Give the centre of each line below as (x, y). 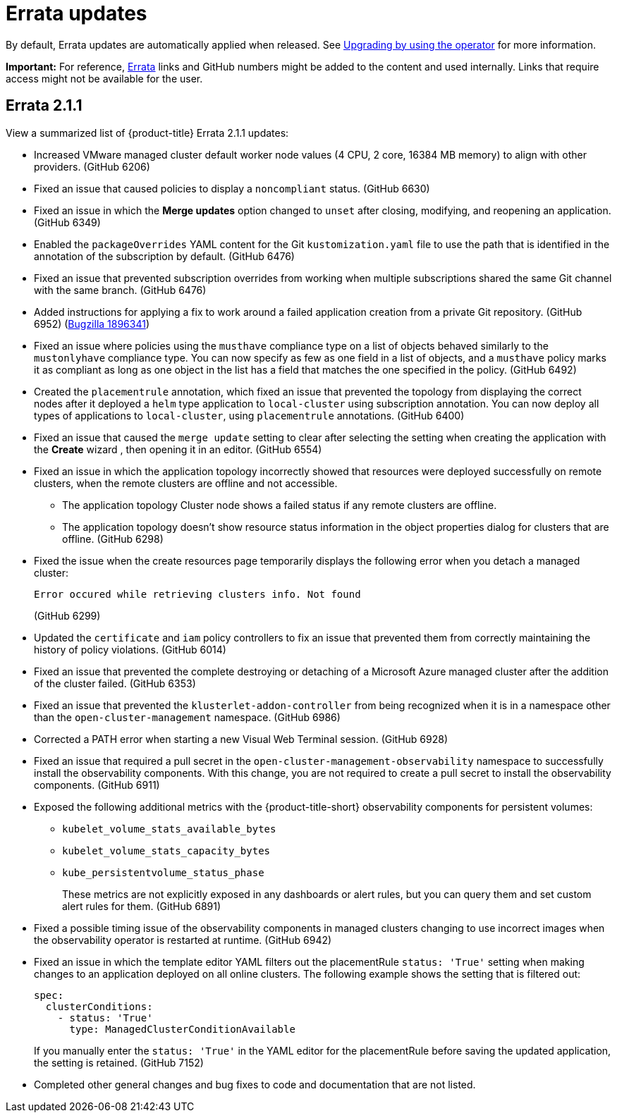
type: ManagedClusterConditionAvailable (182, 1029)
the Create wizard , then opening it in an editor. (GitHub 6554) (178, 449)
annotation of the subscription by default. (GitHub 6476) (164, 256)
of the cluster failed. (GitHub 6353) (115, 683)
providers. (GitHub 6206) (92, 166)
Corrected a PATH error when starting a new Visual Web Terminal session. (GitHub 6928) (241, 739)
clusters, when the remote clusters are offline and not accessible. (186, 483)
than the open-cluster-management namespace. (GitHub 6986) (187, 717)
